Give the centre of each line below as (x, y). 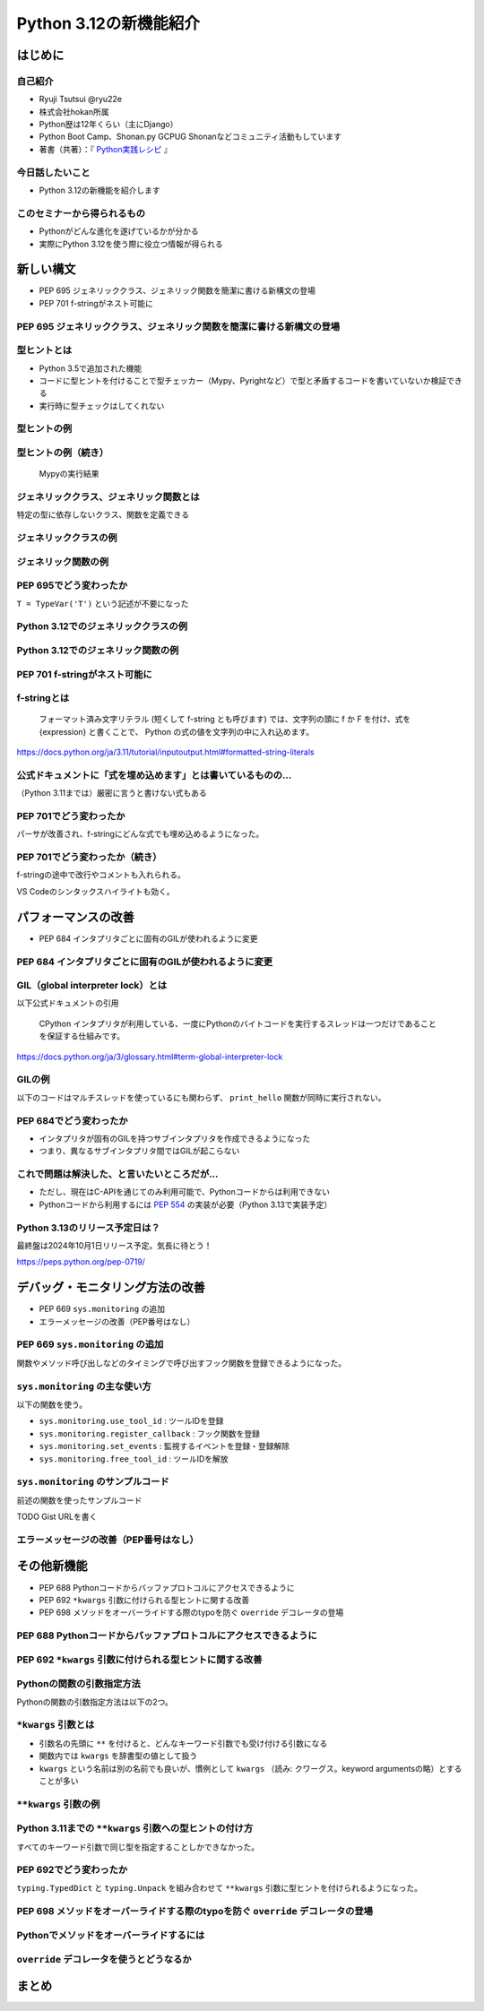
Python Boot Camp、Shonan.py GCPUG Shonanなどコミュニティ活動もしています (190, 137)
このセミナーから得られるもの (81, 213)
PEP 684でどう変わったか (73, 1120)
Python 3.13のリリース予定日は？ (88, 1228)
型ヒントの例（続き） (63, 453)
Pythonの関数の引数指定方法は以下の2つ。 (95, 1702)
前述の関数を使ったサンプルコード (79, 1500)
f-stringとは (43, 698)
